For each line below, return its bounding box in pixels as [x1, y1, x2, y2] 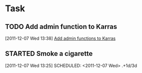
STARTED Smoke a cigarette [5, 49, 93, 58]
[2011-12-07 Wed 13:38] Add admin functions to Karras [5, 35, 116, 41]
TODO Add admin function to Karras [5, 23, 118, 31]
